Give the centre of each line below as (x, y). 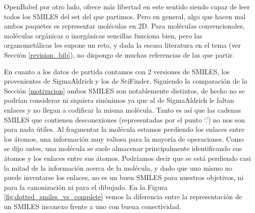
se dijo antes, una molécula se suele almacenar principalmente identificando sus (123, 148)
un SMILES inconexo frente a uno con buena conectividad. (93, 206)
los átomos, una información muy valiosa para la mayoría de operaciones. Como (124, 138)
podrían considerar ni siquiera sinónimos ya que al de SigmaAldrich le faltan (119, 100)
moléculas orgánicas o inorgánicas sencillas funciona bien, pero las (103, 35)
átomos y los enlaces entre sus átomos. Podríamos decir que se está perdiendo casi (127, 158)
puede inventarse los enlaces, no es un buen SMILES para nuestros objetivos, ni (124, 177)
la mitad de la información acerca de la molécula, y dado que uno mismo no (118, 167)
